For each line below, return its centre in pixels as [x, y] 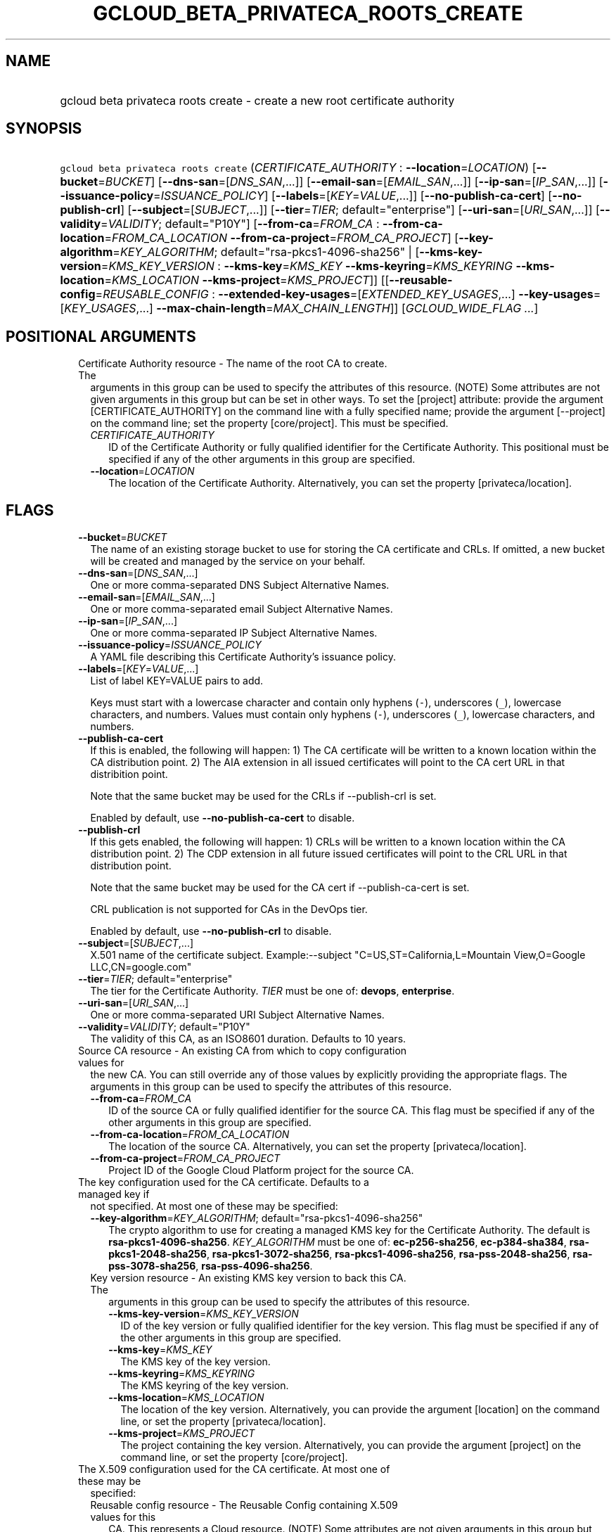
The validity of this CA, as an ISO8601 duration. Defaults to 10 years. [248, 1039]
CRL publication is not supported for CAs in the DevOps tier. [229, 909]
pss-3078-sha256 [152, 1266]
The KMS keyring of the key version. [205, 1386]
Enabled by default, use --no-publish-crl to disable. [211, 931]
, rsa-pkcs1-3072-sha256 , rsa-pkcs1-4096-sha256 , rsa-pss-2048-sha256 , [388, 1254]
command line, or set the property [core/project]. [234, 1457]
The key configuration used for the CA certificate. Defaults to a [224, 1182]
